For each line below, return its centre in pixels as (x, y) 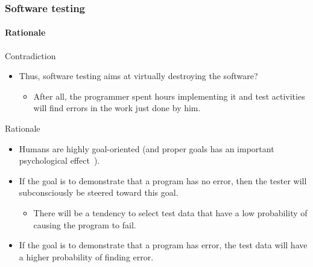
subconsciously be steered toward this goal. (99, 192)
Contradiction (30, 55)
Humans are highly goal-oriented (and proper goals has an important (147, 148)
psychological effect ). (59, 160)
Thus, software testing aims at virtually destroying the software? (138, 76)
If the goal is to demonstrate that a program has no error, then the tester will (163, 180)
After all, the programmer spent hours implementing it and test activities (169, 96)
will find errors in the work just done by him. (117, 108)
